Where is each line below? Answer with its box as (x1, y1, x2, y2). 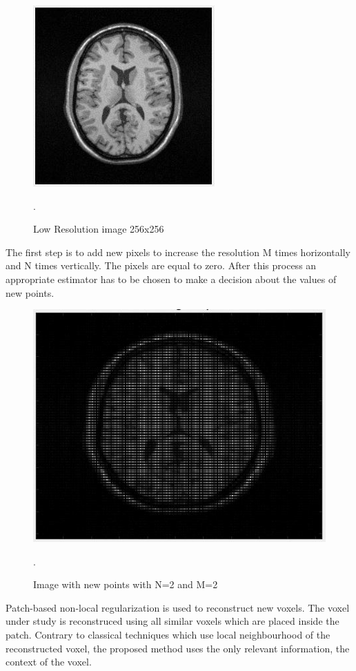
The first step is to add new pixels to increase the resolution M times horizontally (6, 244, 350, 259)
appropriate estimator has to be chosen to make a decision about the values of (6, 271, 337, 286)
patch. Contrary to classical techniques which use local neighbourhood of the (6, 628, 330, 642)
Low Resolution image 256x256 (33, 222, 164, 236)
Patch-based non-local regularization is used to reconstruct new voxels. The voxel (6, 600, 350, 614)
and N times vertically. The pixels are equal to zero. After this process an (6, 258, 317, 273)
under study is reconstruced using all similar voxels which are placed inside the (6, 614, 339, 628)
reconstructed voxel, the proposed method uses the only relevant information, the (6, 641, 350, 655)
